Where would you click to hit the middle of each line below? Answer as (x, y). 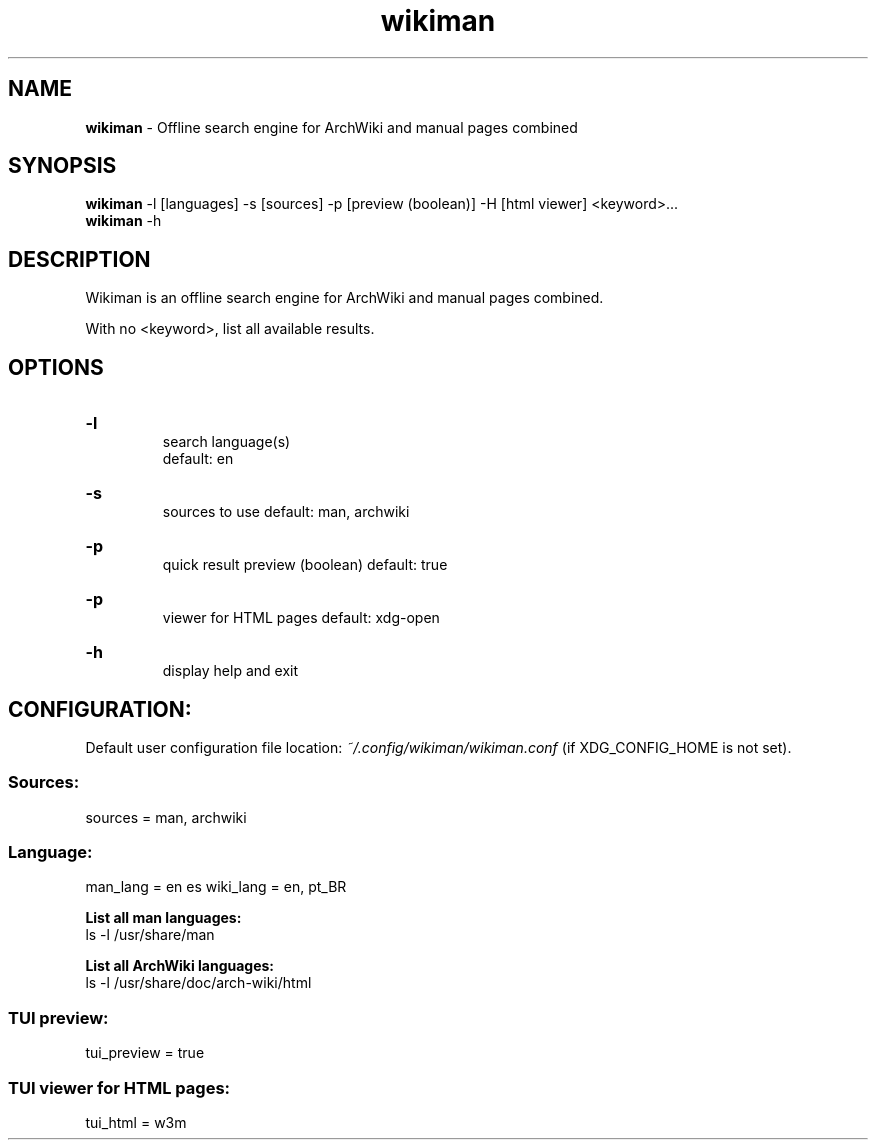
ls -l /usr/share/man (150, 935)
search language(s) (226, 442)
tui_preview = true (145, 1053)
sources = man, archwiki (166, 817)
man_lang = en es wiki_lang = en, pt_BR (216, 887)
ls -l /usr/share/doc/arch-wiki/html (198, 983)
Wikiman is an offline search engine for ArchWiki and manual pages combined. (344, 298)
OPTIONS (56, 367)
